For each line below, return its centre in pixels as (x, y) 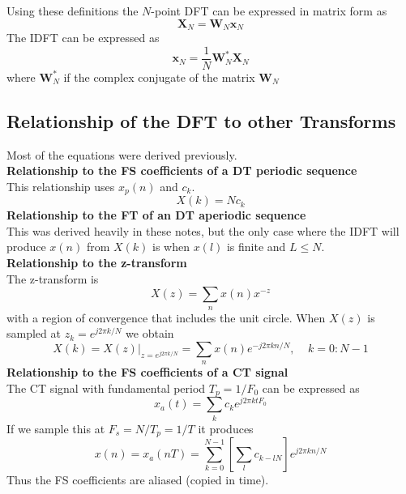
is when (171, 247)
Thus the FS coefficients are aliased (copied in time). (138, 480)
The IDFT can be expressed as (83, 38)
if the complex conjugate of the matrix (159, 77)
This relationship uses (61, 186)
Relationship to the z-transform (97, 262)
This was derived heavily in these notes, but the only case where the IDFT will (203, 230)
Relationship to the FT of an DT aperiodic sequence (156, 215)
